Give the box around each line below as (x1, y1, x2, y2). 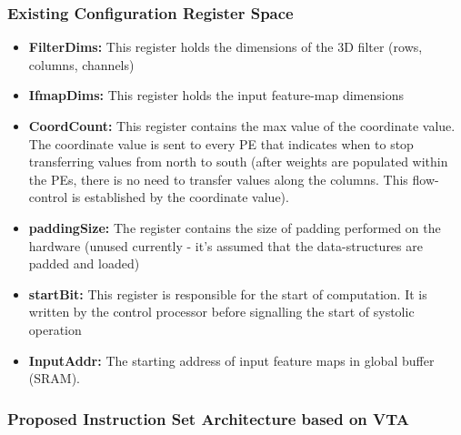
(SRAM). (28, 369, 81, 388)
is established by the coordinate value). (71, 187, 289, 207)
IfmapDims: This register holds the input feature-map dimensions (28, 86, 404, 105)
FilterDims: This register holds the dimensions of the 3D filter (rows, (28, 37, 423, 56)
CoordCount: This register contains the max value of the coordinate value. (28, 116, 456, 135)
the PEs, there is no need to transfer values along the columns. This (28, 169, 408, 188)
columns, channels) (28, 55, 135, 74)
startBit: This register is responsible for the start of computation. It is (28, 284, 427, 303)
